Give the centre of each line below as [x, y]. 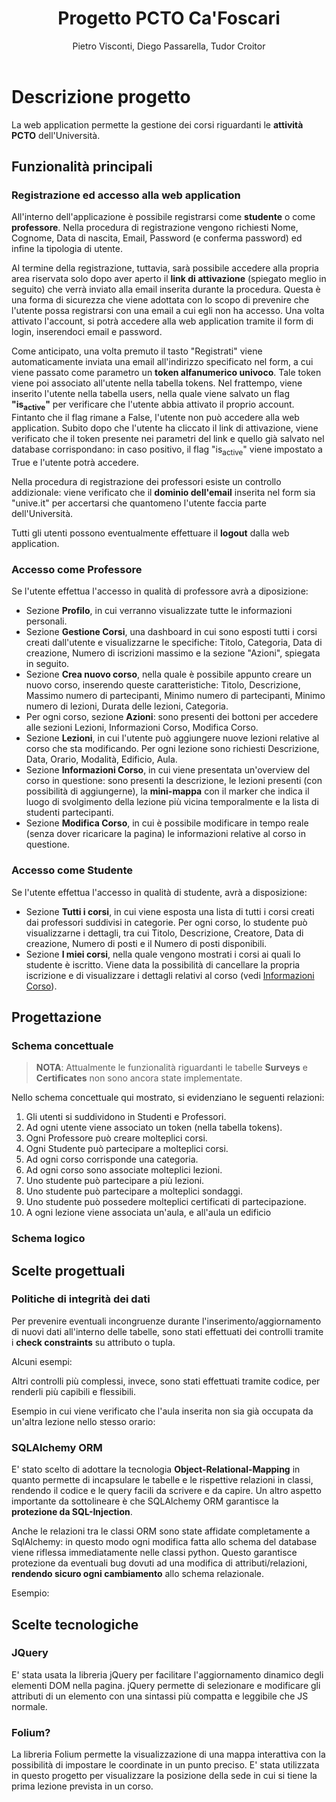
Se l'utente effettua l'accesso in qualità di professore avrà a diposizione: [160, 591]
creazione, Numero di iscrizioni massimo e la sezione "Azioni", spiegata [173, 653]
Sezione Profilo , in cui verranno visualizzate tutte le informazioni [159, 611]
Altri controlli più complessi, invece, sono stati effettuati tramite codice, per [166, 1381]
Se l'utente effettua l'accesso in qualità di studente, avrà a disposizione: [159, 892]
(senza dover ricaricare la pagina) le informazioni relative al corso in [165, 834]
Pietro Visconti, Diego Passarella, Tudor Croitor [169, 46]
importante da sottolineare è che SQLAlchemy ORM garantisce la [145, 1501]
